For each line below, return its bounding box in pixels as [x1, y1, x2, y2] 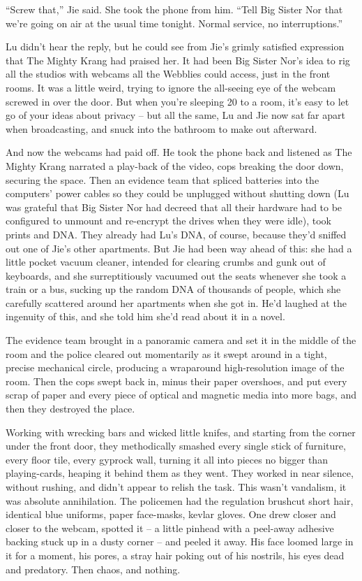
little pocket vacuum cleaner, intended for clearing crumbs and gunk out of [6, 254, 326, 269]
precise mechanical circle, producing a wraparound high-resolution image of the [6, 360, 345, 375]
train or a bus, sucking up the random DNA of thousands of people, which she [6, 282, 341, 296]
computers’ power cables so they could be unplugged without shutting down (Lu [6, 186, 349, 201]
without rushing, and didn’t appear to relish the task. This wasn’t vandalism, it [6, 480, 347, 494]
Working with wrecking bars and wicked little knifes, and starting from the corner [6, 424, 356, 439]
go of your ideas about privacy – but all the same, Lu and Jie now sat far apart [6, 108, 345, 122]
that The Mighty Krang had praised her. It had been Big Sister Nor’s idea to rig [6, 52, 350, 67]
